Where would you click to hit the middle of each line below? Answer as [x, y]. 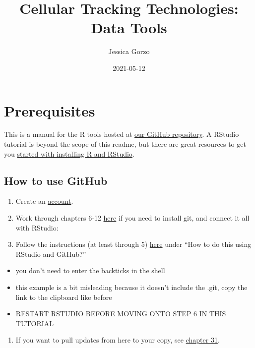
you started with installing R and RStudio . [69, 153]
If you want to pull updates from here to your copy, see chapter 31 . [118, 340]
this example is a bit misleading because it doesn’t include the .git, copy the [131, 287]
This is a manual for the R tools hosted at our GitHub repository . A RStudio [122, 134]
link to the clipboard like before [64, 297]
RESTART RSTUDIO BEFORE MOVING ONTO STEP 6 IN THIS [121, 314]
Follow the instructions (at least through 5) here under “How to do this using [133, 244]
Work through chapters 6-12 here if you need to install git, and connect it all [132, 218]
